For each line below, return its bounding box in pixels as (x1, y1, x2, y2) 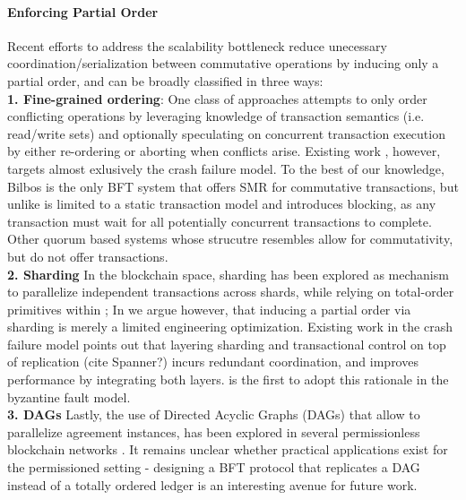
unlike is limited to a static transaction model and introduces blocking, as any (7, 194, 436, 213)
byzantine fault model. (7, 387, 131, 406)
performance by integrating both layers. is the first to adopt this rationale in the (7, 370, 449, 389)
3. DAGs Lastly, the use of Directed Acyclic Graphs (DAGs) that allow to (7, 405, 420, 424)
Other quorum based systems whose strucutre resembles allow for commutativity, (7, 229, 453, 248)
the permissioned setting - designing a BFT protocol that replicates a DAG (7, 458, 420, 477)
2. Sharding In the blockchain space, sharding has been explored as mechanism (7, 264, 449, 283)
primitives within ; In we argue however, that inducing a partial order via (7, 299, 411, 318)
